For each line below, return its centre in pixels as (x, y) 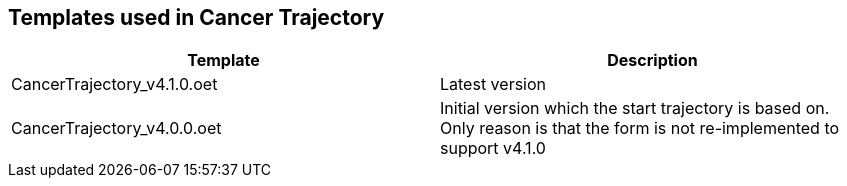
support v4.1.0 (493, 148)
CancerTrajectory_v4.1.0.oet (114, 84)
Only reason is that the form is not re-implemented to (640, 128)
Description (652, 60)
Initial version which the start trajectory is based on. (635, 108)
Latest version (493, 84)
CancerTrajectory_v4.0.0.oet (116, 128)
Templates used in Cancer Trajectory (196, 17)
